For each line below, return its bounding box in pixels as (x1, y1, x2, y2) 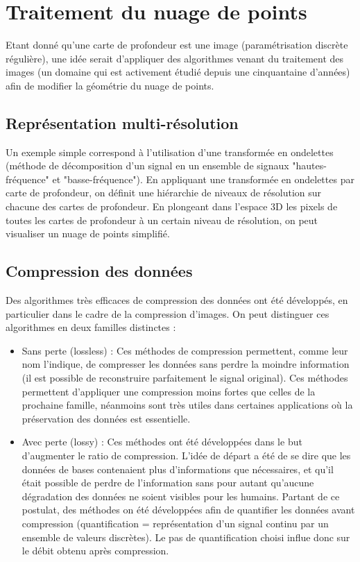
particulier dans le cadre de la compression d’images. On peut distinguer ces (6, 306, 329, 321)
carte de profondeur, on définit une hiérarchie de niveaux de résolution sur (6, 185, 322, 200)
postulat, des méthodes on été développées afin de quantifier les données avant (22, 502, 355, 517)
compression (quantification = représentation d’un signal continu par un (22, 516, 329, 530)
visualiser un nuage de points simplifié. (6, 226, 170, 241)
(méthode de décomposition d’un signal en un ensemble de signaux (6, 158, 289, 173)
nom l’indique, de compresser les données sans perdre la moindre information (22, 357, 350, 371)
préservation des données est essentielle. (22, 411, 191, 425)
